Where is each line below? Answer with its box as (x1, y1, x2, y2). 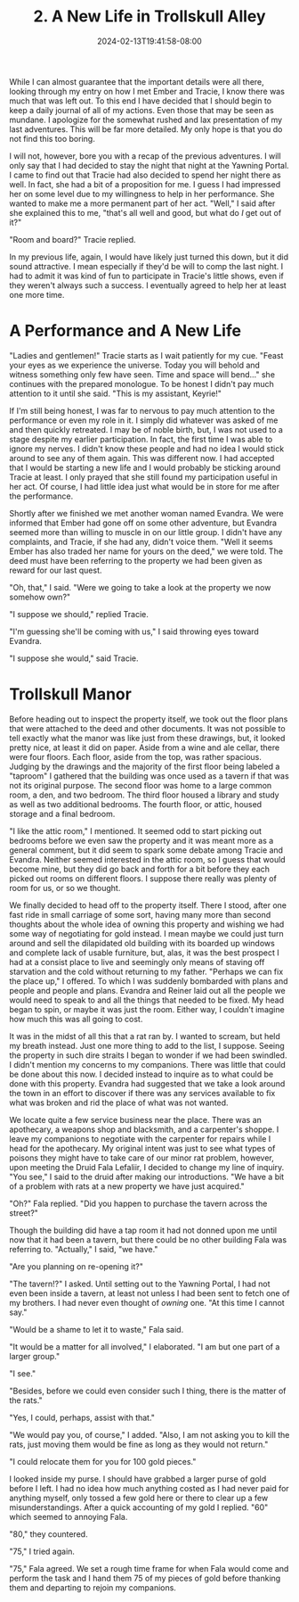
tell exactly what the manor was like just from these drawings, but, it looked (9, 732, 286, 743)
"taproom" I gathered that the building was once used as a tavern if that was (9, 770, 289, 781)
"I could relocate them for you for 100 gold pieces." (9, 1456, 197, 1466)
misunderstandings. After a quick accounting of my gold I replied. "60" (9, 1501, 269, 1513)
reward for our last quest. (9, 565, 102, 575)
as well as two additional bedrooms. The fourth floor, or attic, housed (9, 798, 263, 809)
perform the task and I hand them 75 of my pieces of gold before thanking (9, 1573, 281, 1583)
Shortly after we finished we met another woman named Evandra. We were (9, 508, 285, 518)
